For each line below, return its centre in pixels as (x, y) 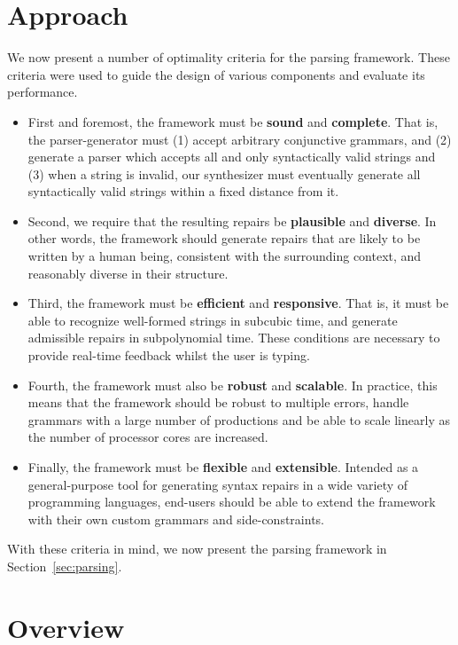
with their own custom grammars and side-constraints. (176, 519)
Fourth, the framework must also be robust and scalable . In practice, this (233, 385)
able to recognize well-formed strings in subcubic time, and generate (213, 320)
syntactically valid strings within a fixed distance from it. (183, 191)
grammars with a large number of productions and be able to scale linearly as (239, 419)
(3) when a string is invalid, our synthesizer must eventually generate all (224, 173)
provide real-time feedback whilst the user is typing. (169, 355)
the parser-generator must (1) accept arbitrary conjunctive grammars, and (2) (240, 139)
